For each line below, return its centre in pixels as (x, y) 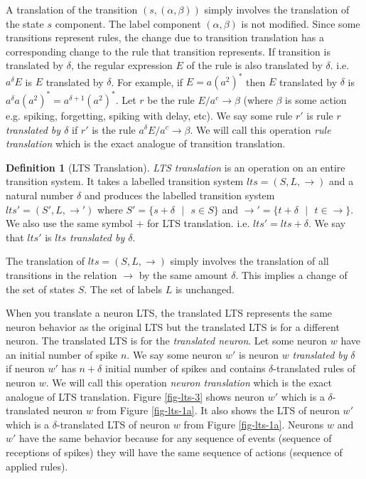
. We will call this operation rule (260, 129)
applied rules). (37, 466)
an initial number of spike (62, 354)
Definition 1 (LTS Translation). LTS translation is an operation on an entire (176, 167)
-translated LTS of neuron (114, 424)
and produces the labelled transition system (179, 195)
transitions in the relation (61, 274)
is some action (316, 99)
